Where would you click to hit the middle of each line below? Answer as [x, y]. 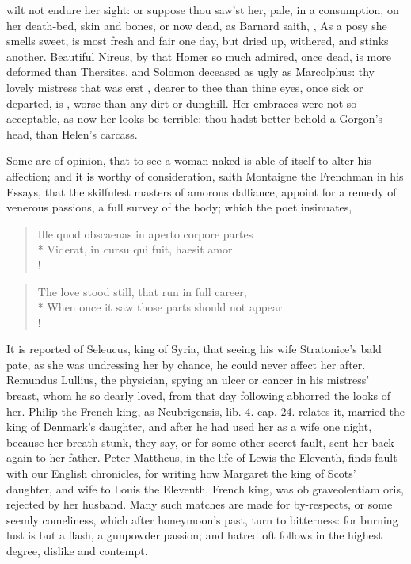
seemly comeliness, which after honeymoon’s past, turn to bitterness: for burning [202, 519]
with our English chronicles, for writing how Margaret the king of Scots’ [181, 473]
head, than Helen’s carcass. [72, 133]
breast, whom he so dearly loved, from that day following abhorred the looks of [199, 396]
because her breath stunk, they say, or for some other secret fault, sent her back [200, 442]
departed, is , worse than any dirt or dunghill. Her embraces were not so [182, 103]
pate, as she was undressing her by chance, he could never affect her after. [186, 364]
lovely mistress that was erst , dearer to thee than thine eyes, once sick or [185, 87]
